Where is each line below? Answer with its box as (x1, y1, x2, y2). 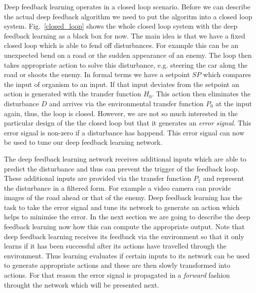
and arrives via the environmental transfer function (49, 98, 204, 108)
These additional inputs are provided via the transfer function (4, 173, 191, 183)
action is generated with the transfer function (4, 88, 141, 99)
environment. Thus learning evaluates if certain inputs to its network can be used (4, 250, 250, 260)
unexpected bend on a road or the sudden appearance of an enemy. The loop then (4, 49, 252, 60)
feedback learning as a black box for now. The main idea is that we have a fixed (4, 30, 246, 41)
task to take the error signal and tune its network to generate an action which (4, 202, 240, 212)
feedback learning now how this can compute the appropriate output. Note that (4, 221, 245, 232)
